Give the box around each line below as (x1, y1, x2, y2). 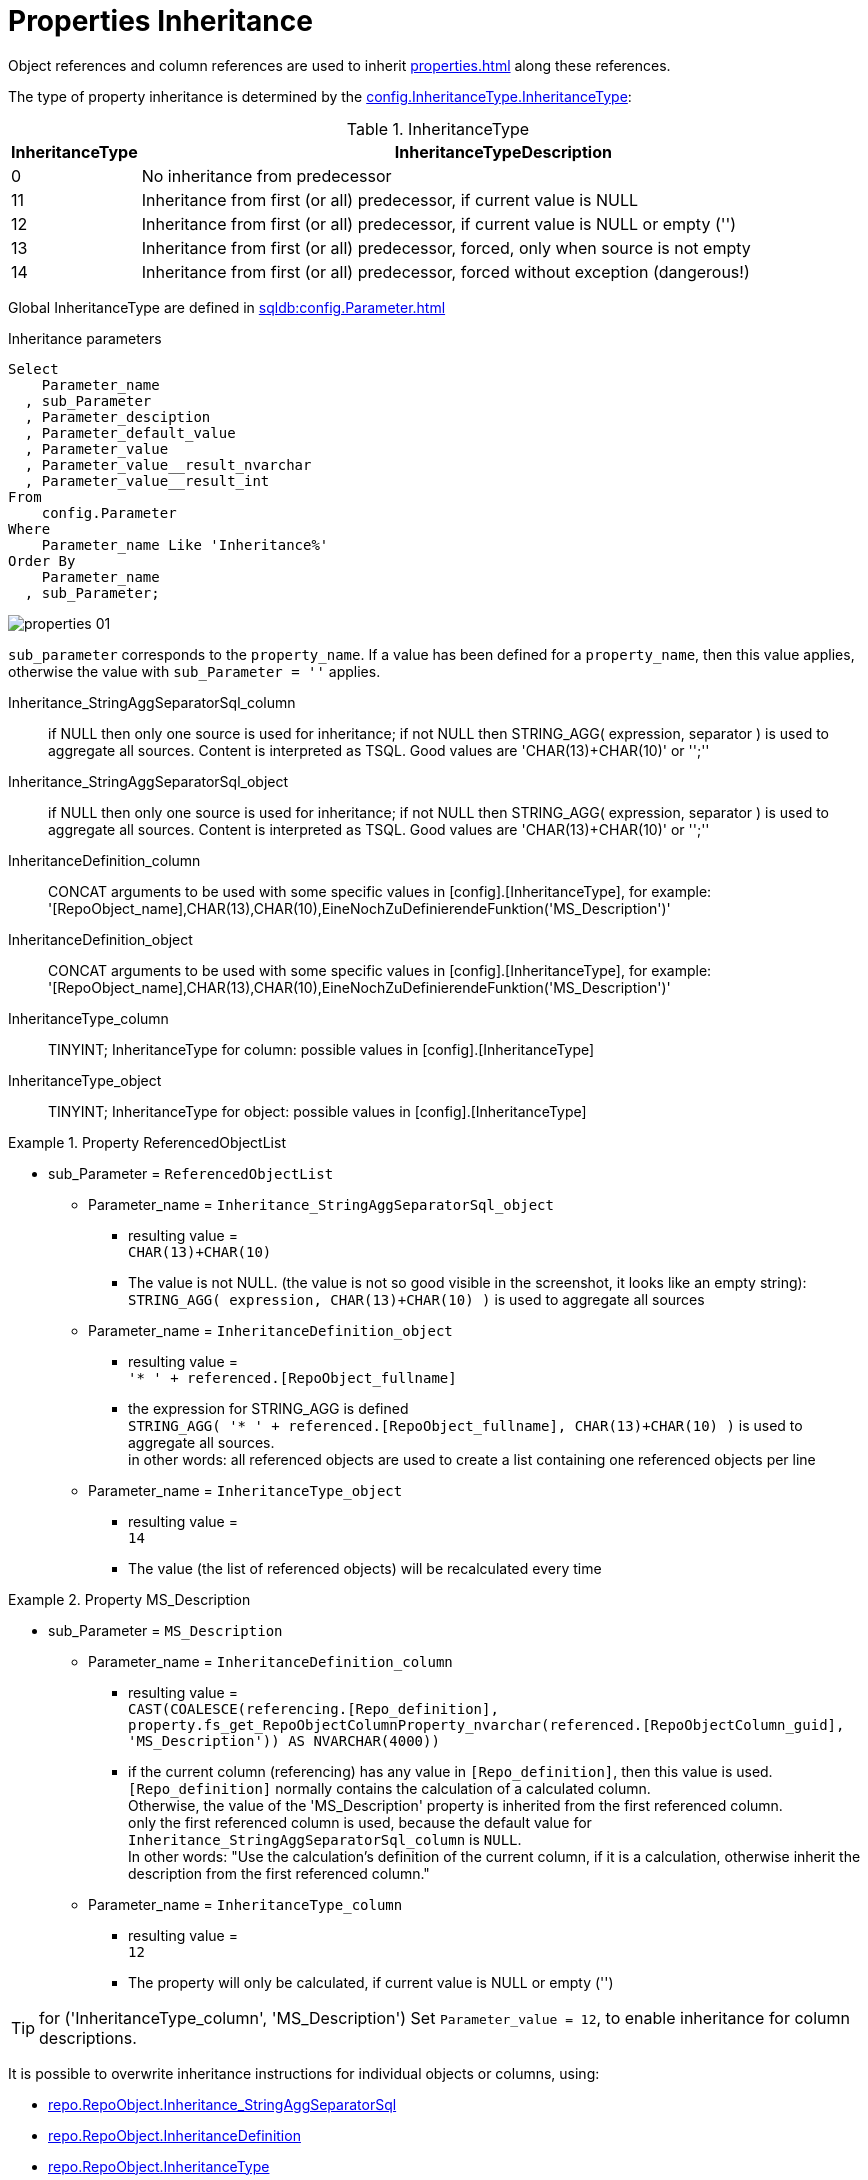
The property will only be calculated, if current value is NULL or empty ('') (128, 1973, 614, 1991)
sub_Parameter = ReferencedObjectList (48, 1164, 334, 1182)
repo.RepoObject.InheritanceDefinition (48, 2126, 301, 2144)
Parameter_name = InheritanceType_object (88, 1481, 403, 1499)
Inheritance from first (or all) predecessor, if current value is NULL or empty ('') (141, 213, 737, 234)
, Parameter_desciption (24, 408, 211, 425)
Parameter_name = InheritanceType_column (88, 1895, 403, 1913)
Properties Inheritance (8, 4, 313, 38)
